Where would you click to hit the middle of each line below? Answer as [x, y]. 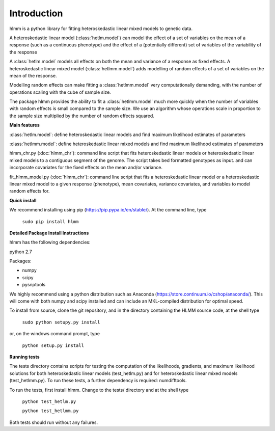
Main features [25, 125]
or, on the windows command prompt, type [55, 334]
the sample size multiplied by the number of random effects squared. [82, 116]
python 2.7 [21, 252]
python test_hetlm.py [49, 401]
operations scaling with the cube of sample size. [60, 92]
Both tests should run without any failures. [54, 422]
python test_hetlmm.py [50, 411]
